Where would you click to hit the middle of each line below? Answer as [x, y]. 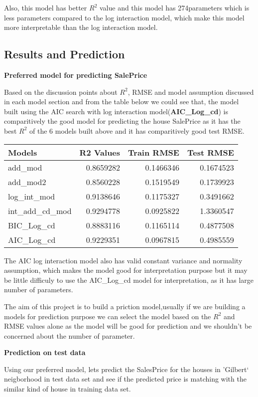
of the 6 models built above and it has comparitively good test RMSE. [137, 130]
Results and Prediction [64, 54]
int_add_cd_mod [40, 210]
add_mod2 [27, 182]
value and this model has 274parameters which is [174, 7]
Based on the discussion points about [61, 92]
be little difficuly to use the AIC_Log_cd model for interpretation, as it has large [129, 280]
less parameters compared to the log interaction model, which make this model [124, 17]
